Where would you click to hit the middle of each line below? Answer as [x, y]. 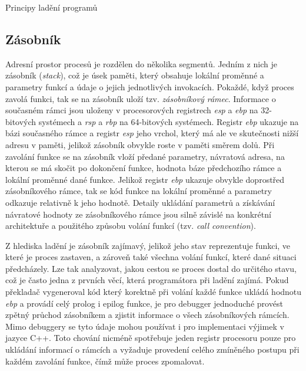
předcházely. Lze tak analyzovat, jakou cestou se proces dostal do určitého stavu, [151, 268]
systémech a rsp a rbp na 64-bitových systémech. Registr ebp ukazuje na [169, 121]
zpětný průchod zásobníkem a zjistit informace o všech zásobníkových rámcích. [147, 315]
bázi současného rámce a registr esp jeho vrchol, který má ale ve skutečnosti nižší [152, 133]
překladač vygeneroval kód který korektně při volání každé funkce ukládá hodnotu [154, 292]
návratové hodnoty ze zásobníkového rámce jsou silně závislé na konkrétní [138, 214]
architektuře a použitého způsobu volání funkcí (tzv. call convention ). [131, 226]
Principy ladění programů [51, 7]
